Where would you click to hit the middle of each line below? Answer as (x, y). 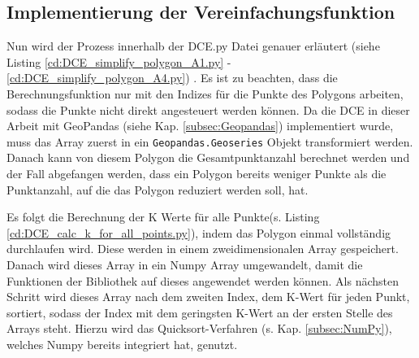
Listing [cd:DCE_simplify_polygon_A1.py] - (119, 61)
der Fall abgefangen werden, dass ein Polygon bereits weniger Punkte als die (197, 174)
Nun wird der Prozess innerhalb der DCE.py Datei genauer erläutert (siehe (193, 46)
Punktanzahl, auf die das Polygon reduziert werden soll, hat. (158, 189)
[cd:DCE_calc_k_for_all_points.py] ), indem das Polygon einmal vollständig (199, 232)
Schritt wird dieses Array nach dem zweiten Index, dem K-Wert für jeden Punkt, (208, 297)
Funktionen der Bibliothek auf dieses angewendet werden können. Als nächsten (203, 280)
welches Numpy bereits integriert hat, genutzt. (122, 344)
